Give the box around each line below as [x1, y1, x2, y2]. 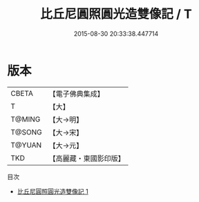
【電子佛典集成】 [48, 89, 105, 99]
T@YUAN [10, 140, 42, 150]
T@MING [10, 114, 41, 124]
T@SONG [10, 127, 43, 137]
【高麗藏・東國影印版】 [48, 153, 126, 163]
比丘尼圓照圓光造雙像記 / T [40, 6, 192, 22]
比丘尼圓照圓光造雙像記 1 [17, 187, 88, 195]
